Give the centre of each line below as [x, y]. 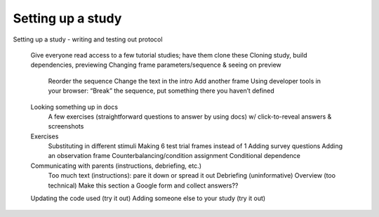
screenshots [66, 126]
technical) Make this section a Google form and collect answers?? [143, 185]
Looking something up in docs [74, 107]
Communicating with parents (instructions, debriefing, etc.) [116, 166]
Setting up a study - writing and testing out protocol [88, 39]
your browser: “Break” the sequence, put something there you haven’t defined [161, 91]
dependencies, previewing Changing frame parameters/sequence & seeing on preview [156, 65]
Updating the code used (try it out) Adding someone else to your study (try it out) [148, 198]
